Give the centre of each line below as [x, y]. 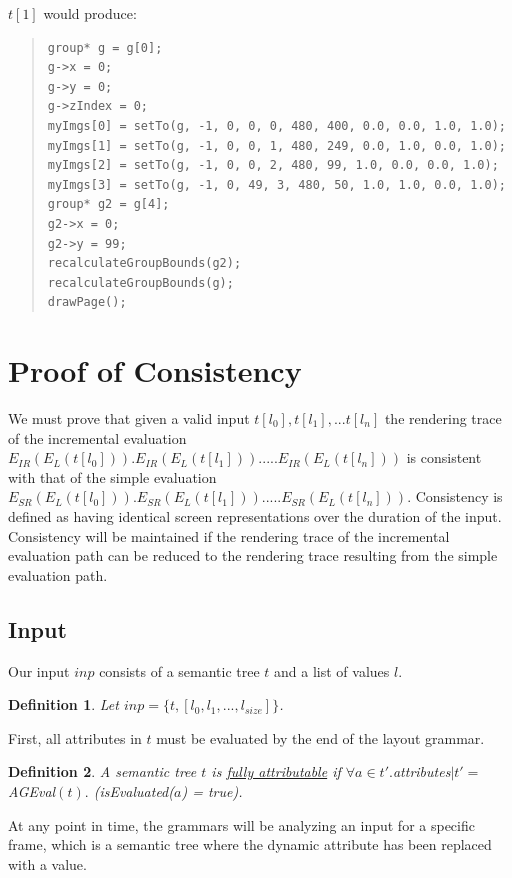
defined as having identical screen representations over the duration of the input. [255, 516]
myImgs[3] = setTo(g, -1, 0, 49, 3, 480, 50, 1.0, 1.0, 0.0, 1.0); [276, 184]
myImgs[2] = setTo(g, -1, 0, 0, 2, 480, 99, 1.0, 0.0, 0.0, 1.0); [273, 165]
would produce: [90, 13]
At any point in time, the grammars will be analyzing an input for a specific [241, 824]
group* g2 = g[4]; [108, 204]
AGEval [32, 790]
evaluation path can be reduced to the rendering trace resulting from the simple [253, 555]
